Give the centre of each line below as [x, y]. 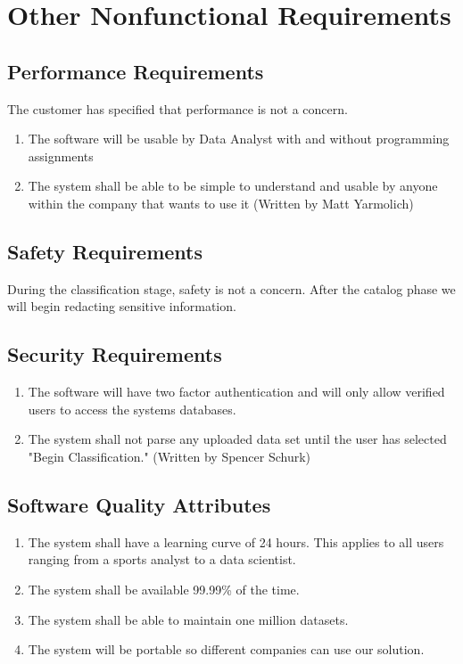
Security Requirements [115, 354]
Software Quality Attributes [139, 504]
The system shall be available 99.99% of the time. [164, 589]
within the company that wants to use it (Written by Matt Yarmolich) [221, 203]
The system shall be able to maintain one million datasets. [188, 619]
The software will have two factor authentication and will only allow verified [236, 392]
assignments [61, 156]
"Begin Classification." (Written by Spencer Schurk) [169, 456]
